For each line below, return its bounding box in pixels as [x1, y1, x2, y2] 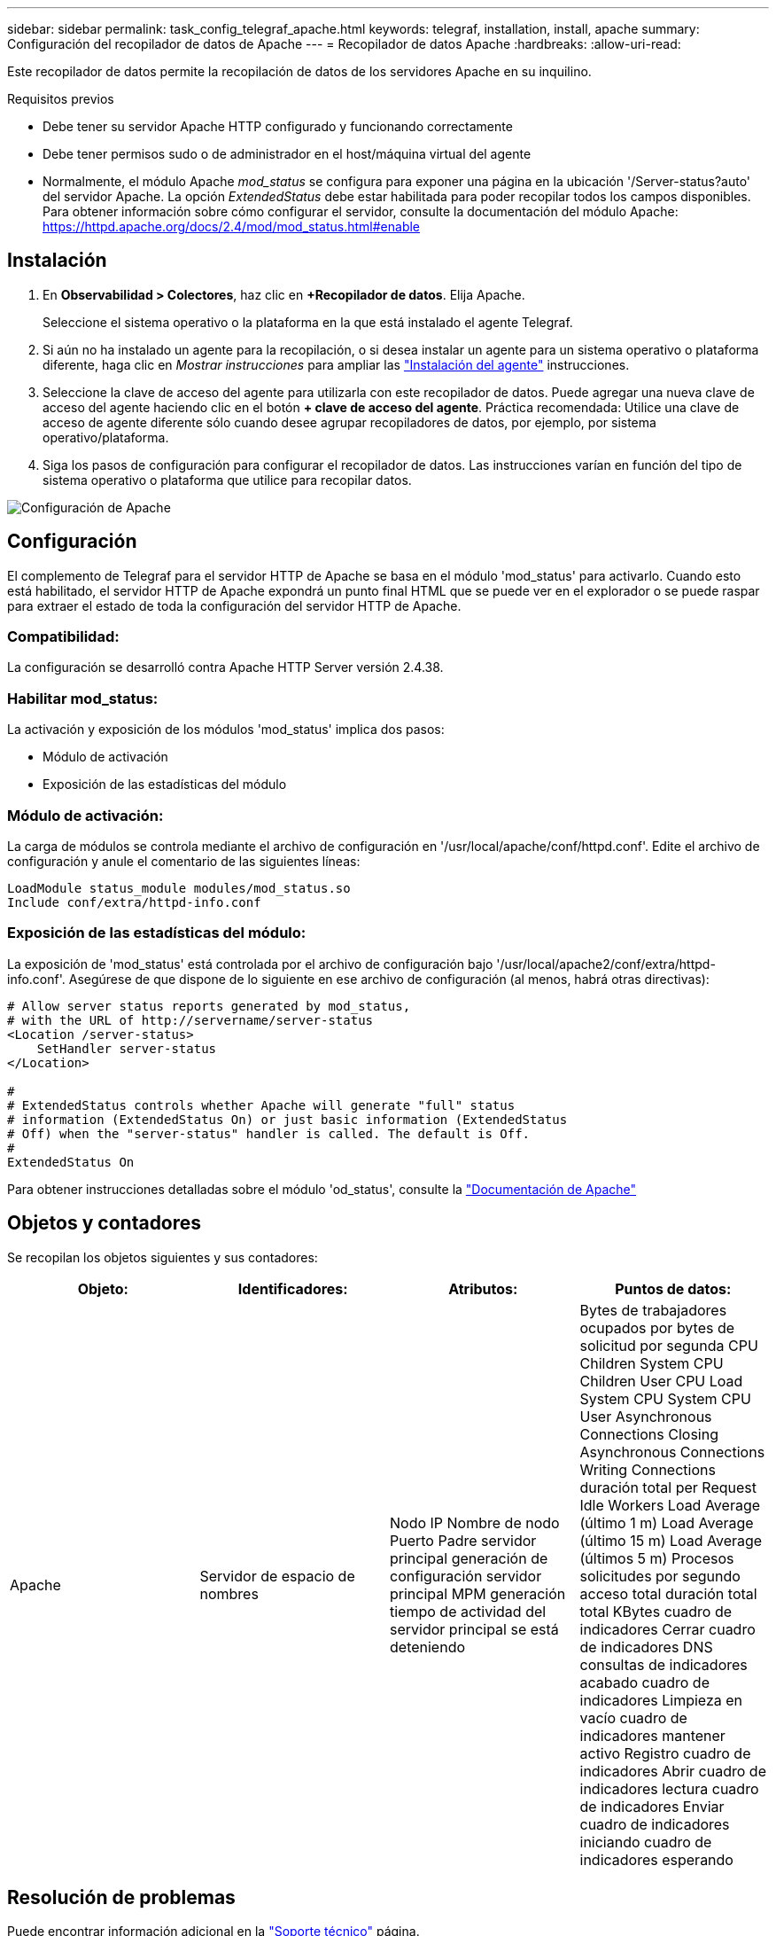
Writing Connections [579, 1460, 716, 1479]
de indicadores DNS [579, 1637, 713, 1656]
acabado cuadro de [579, 1673, 710, 1691]
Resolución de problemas [7, 1885, 236, 1909]
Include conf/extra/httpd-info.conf [7, 894, 261, 909]
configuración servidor [390, 1566, 542, 1585]
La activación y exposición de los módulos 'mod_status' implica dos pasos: [7, 722, 445, 738]
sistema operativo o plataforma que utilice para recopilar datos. [43, 472, 412, 488]
